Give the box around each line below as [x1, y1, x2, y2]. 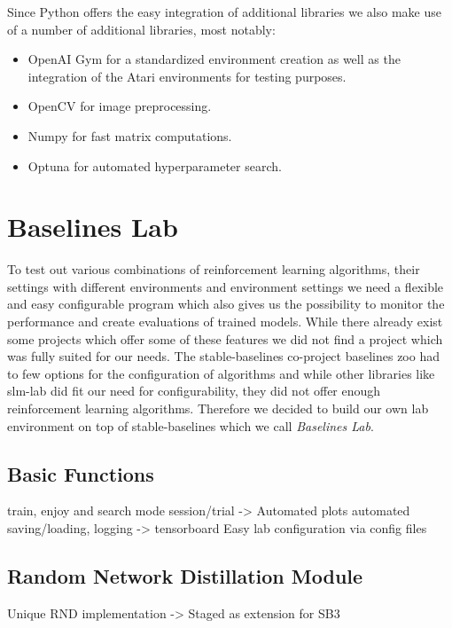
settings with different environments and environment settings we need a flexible [7, 277, 444, 295]
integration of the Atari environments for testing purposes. [27, 67, 347, 85]
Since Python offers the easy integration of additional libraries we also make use [7, 3, 441, 20]
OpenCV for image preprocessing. [27, 97, 212, 115]
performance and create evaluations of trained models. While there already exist [7, 312, 443, 331]
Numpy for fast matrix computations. [27, 126, 232, 145]
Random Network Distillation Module [7, 562, 363, 589]
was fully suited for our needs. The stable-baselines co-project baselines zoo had [7, 347, 440, 365]
